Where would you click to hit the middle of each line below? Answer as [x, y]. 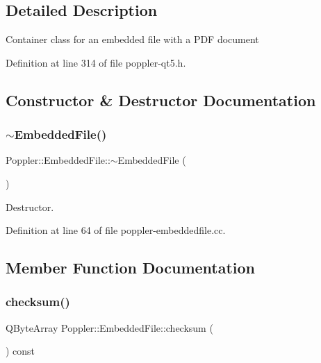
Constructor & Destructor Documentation [161, 100]
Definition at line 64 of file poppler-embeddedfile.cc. [116, 230]
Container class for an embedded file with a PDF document [132, 39]
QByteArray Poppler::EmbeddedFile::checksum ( [109, 327]
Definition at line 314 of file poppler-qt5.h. [96, 62]
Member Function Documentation [131, 268]
